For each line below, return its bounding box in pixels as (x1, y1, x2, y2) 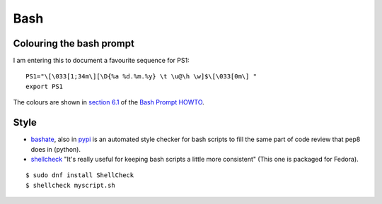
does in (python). (30, 145, 81, 153)
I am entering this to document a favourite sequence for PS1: (13, 56, 190, 65)
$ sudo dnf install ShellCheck (25, 172, 134, 179)
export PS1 (25, 82, 64, 90)
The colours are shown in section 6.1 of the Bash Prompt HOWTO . (13, 98, 204, 107)
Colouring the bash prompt (13, 37, 134, 49)
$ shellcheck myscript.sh (25, 181, 116, 189)
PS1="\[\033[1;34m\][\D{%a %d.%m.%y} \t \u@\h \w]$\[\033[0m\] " (25, 73, 257, 80)
